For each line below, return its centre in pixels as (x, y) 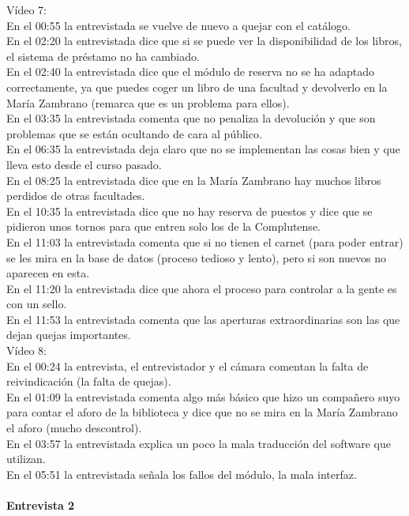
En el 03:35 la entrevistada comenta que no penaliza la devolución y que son (191, 118)
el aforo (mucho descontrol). (74, 428)
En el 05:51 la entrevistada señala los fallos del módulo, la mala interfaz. (182, 474)
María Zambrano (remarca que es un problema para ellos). (148, 102)
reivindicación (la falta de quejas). (89, 381)
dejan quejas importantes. (69, 335)
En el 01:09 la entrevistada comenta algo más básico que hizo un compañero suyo (203, 396)
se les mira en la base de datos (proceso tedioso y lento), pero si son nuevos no (197, 257)
